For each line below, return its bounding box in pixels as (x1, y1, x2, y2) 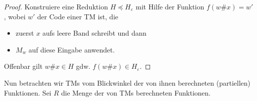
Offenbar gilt (4, 61, 43, 71)
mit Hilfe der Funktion (135, 1, 205, 11)
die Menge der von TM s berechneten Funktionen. (61, 87, 211, 98)
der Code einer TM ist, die (37, 11, 118, 21)
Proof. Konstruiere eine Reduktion (4, 1, 108, 11)
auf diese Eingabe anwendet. (28, 44, 115, 54)
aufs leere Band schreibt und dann (42, 28, 147, 38)
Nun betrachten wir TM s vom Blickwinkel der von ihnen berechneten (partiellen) (4, 77, 251, 88)
